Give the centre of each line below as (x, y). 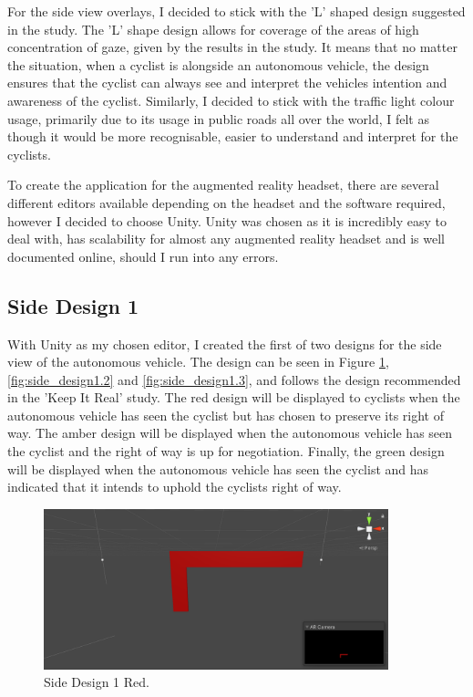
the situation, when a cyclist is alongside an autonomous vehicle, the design (218, 64)
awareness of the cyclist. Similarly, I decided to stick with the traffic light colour (231, 100)
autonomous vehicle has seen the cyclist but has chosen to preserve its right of (226, 415)
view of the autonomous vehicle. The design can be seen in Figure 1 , (198, 362)
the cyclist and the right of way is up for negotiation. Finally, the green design (226, 451)
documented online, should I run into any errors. (143, 256)
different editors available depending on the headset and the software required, (226, 202)
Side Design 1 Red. (97, 682)
